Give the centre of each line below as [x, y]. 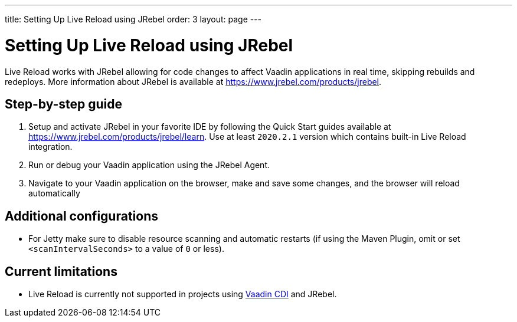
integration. [50, 147]
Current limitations [61, 271]
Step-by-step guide [64, 104]
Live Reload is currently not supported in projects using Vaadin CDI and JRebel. [183, 294]
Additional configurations [81, 216]
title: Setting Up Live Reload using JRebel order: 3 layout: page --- [133, 19]
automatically [54, 193]
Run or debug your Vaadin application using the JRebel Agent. [149, 165]
